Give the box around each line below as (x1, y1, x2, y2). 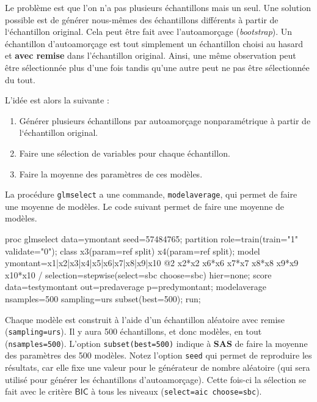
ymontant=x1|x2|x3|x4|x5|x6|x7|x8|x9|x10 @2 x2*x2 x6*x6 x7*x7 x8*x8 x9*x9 (5, 256, 299, 269)
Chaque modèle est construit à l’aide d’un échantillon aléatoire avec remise (5, 313, 285, 326)
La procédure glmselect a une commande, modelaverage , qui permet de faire (5, 188, 297, 201)
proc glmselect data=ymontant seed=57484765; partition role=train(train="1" (5, 232, 298, 245)
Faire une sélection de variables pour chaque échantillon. (19, 146, 230, 159)
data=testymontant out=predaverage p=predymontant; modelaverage (5, 280, 267, 293)
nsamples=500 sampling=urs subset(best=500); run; (5, 292, 201, 305)
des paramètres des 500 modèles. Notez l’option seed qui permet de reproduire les (5, 349, 312, 362)
